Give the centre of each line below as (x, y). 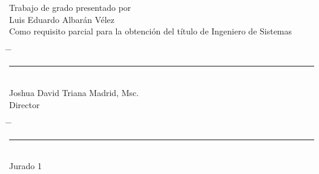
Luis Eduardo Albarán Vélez (62, 19)
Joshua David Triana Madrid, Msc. (74, 92)
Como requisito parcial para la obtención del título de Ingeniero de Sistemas (151, 31)
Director (25, 104)
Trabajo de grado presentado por (70, 7)
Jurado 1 (25, 166)
